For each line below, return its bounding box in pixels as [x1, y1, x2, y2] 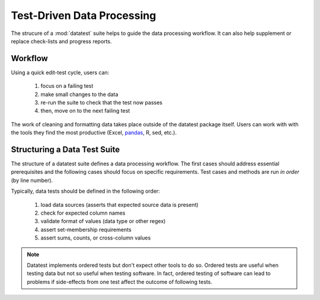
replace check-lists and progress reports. [11, 37, 112, 44]
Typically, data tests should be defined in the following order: [11, 187, 160, 195]
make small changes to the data [40, 91, 119, 98]
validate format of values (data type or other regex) [40, 218, 166, 225]
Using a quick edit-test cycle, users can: [11, 69, 110, 76]
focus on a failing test [40, 82, 94, 90]
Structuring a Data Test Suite [11, 145, 120, 154]
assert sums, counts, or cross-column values [40, 234, 151, 241]
